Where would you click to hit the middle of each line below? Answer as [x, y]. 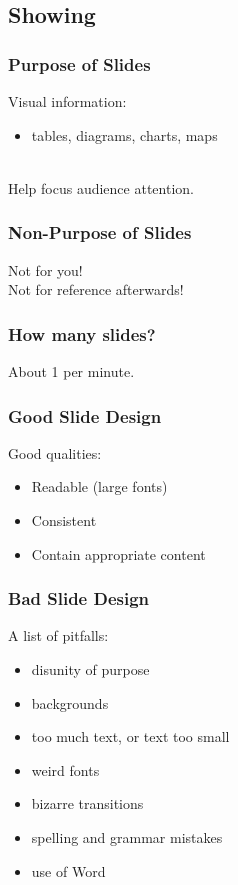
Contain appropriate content [118, 553]
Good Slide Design [85, 415]
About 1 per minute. [71, 371]
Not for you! [45, 269]
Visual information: [67, 101]
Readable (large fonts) [99, 486]
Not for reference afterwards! [96, 289]
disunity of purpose [90, 669]
